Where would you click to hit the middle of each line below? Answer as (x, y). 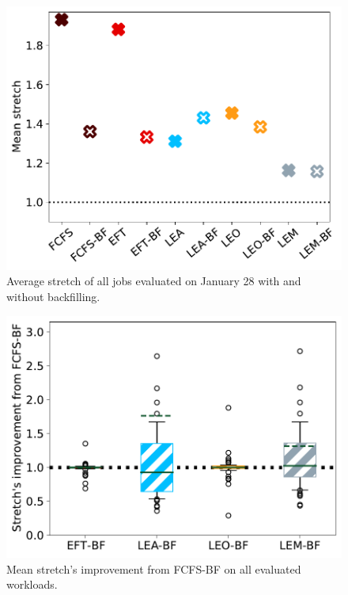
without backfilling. (53, 296)
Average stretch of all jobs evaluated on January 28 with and (154, 281)
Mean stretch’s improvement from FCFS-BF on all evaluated (154, 568)
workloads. (32, 584)
